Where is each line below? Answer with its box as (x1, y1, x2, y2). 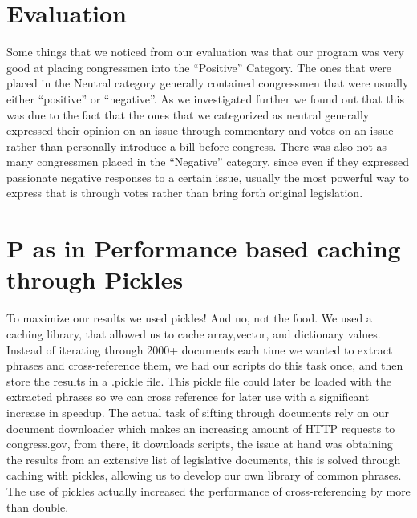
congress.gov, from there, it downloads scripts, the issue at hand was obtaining (6, 435, 393, 452)
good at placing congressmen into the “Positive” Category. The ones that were (6, 59, 392, 75)
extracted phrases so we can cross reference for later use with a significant (6, 388, 370, 405)
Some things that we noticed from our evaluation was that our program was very (6, 43, 404, 60)
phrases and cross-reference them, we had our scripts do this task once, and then (6, 357, 403, 374)
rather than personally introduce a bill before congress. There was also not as (6, 137, 387, 154)
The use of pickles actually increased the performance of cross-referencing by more (6, 482, 411, 499)
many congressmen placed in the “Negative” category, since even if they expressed (6, 153, 410, 170)
